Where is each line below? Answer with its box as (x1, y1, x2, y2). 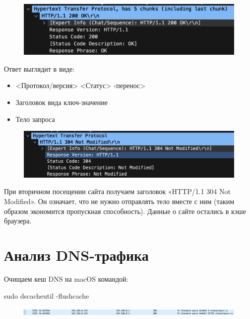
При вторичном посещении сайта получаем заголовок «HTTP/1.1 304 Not (4, 186, 231, 197)
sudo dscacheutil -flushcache (4, 290, 89, 301)
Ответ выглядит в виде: (4, 63, 75, 74)
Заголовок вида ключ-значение (15, 97, 108, 107)
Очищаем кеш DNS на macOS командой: (4, 273, 128, 284)
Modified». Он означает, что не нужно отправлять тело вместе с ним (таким (4, 196, 235, 206)
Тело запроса (15, 113, 55, 124)
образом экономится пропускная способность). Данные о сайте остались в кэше (4, 206, 246, 216)
